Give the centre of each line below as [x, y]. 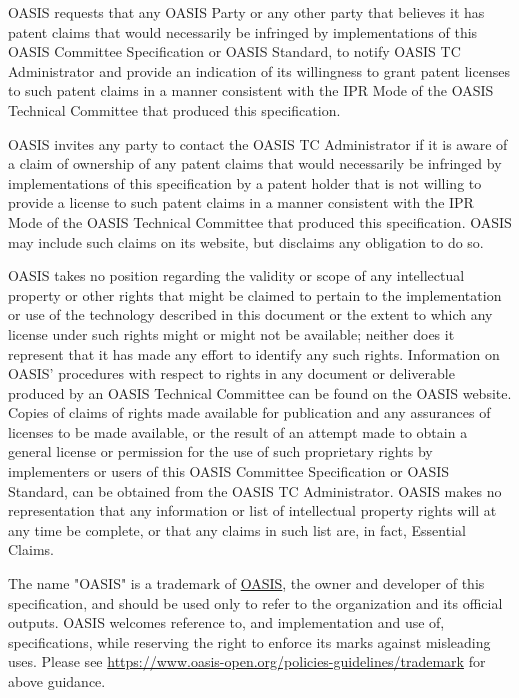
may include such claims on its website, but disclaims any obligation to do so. [246, 241]
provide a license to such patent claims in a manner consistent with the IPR [241, 202]
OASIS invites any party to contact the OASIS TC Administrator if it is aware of [258, 143]
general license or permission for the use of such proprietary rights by [220, 451]
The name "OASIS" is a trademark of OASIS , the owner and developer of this [246, 583]
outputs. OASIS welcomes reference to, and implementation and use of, [226, 622]
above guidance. [57, 681]
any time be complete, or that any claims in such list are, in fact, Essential [237, 529]
